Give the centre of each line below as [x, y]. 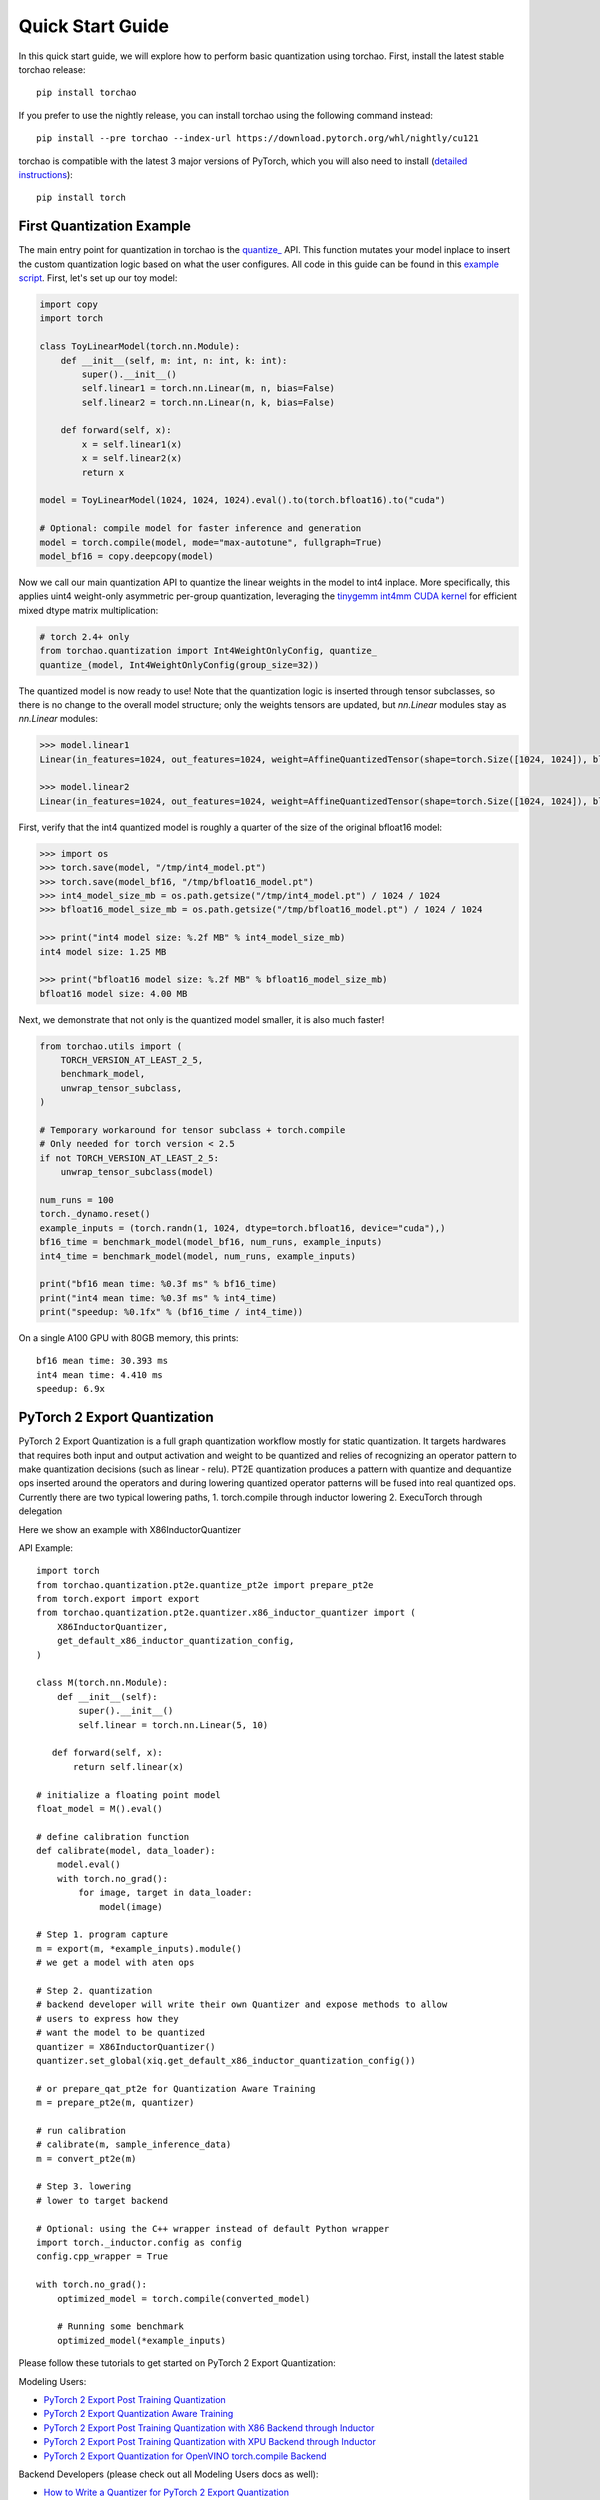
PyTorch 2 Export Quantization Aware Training [138, 2414]
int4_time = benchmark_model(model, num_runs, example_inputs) [198, 1256]
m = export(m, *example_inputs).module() [139, 1948]
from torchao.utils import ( [111, 1046]
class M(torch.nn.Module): [102, 1683]
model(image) [131, 1906]
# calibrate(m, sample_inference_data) [134, 2144]
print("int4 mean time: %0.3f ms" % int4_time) [158, 1298]
